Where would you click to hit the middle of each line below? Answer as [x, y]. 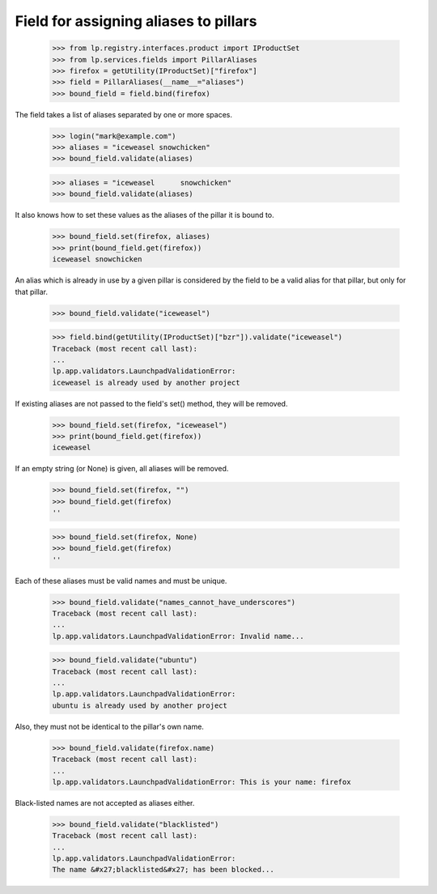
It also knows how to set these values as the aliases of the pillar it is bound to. [144, 215]
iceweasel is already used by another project [146, 382]
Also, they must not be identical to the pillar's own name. [109, 726]
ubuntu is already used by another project [140, 705]
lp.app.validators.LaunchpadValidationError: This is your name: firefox [202, 782]
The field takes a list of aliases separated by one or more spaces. [123, 114]
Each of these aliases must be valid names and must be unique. [121, 581]
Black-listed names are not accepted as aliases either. [105, 802]
